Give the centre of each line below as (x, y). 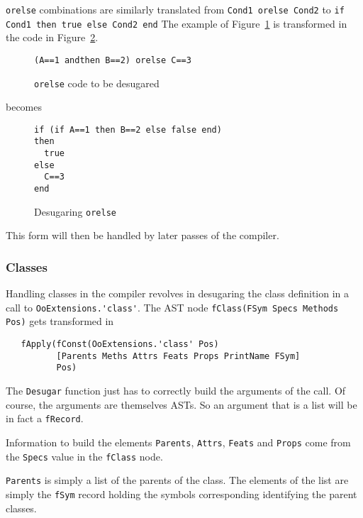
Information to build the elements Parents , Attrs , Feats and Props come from (178, 442)
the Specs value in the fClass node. (84, 456)
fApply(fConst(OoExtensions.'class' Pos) (120, 345)
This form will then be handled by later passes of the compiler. (143, 235)
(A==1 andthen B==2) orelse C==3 (113, 60)
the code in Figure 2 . (52, 37)
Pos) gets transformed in (60, 321)
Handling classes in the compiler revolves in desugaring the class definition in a (178, 293)
